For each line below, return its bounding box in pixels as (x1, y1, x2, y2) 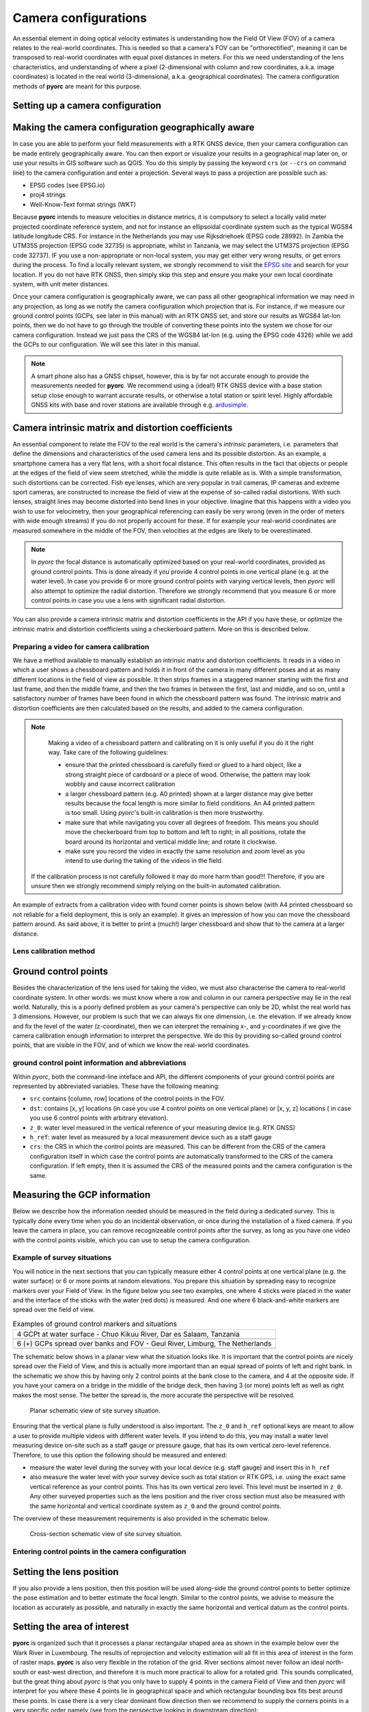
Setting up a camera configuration (12, 100, 162, 112)
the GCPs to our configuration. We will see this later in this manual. (12, 340, 201, 349)
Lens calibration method (12, 946, 96, 956)
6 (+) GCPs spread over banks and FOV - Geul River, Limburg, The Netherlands (16, 1339, 272, 1348)
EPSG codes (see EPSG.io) (29, 181, 105, 189)
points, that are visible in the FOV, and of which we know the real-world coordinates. (12, 1041, 251, 1049)
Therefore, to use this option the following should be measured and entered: (12, 1450, 228, 1459)
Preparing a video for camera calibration (12, 642, 150, 651)
